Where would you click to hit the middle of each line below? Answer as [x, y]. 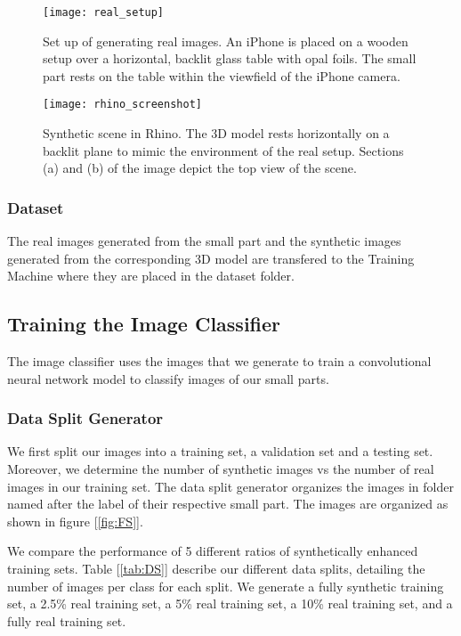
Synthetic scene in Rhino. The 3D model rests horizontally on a [216, 133]
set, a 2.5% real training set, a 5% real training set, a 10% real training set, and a [230, 603]
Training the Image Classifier [144, 324]
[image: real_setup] [104, 12]
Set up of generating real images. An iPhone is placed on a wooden [226, 41]
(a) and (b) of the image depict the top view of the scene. [200, 168]
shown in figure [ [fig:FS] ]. [75, 521]
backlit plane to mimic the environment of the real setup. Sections [223, 150]
